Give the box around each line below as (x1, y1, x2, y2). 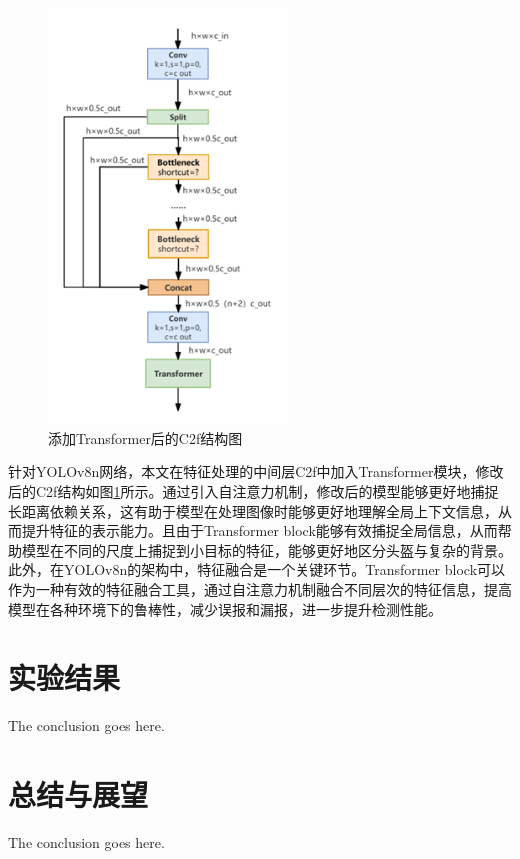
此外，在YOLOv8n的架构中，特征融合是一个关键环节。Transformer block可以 (8, 559, 506, 580)
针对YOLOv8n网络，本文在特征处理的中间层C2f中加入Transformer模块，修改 (8, 461, 504, 482)
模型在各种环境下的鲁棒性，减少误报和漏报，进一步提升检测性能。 (8, 598, 442, 619)
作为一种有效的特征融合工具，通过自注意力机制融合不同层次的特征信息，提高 (8, 578, 512, 599)
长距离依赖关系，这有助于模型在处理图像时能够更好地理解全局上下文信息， (8, 500, 498, 521)
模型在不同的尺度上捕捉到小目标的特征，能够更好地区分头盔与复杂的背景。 (21, 539, 512, 560)
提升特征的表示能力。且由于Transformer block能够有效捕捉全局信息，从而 (21, 520, 498, 541)
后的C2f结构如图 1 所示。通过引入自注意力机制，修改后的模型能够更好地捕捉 (8, 481, 499, 501)
